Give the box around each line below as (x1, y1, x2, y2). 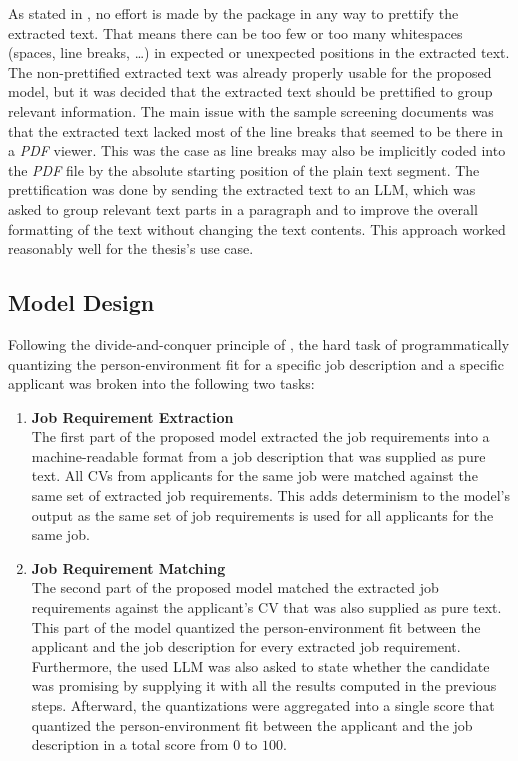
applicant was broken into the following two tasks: (8, 373, 315, 394)
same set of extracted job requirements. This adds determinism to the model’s (31, 485, 510, 506)
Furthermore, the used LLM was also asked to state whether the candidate (31, 655, 490, 676)
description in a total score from (31, 734, 229, 755)
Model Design (8, 287, 155, 318)
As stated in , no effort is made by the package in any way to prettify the (8, 3, 459, 23)
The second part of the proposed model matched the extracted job (31, 577, 439, 598)
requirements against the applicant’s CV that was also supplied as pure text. (31, 597, 502, 618)
